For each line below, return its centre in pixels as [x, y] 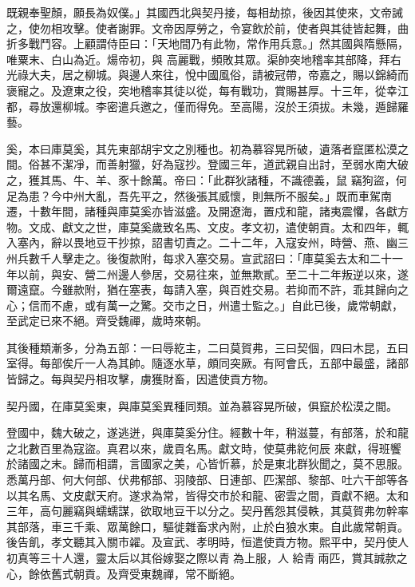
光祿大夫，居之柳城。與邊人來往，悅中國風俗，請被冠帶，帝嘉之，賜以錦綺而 [207, 75]
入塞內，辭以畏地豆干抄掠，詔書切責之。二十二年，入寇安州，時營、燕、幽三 [207, 242]
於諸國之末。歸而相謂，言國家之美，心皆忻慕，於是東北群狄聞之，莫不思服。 [207, 464]
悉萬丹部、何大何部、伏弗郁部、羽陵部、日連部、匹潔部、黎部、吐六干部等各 [207, 480]
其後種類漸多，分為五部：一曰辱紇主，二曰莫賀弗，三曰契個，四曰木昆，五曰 [207, 347]
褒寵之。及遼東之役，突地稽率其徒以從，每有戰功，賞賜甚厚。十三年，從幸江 [207, 90]
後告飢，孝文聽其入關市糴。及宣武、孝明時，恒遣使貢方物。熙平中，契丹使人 [207, 542]
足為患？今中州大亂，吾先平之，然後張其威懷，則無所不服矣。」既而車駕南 [199, 195]
